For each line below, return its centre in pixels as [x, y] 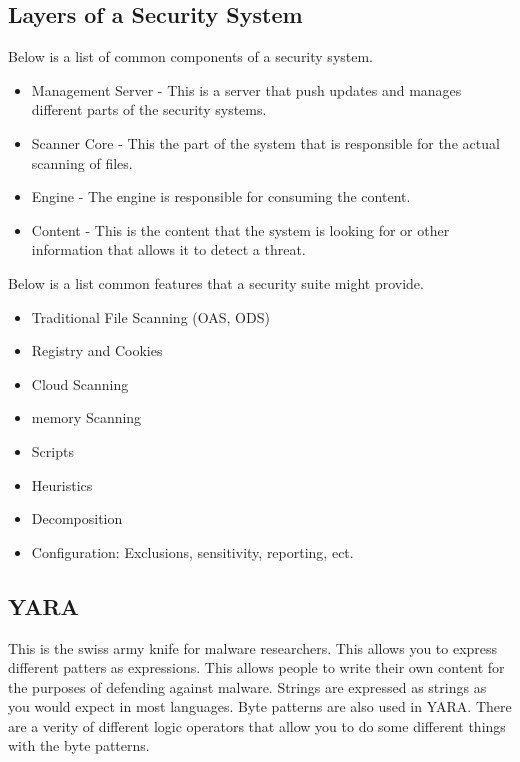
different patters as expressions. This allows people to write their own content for [256, 667]
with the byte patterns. [79, 745]
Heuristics [62, 484]
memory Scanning [86, 417]
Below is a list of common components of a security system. [191, 56]
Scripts [52, 450]
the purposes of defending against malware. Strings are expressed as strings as [247, 686]
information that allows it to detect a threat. [168, 249]
